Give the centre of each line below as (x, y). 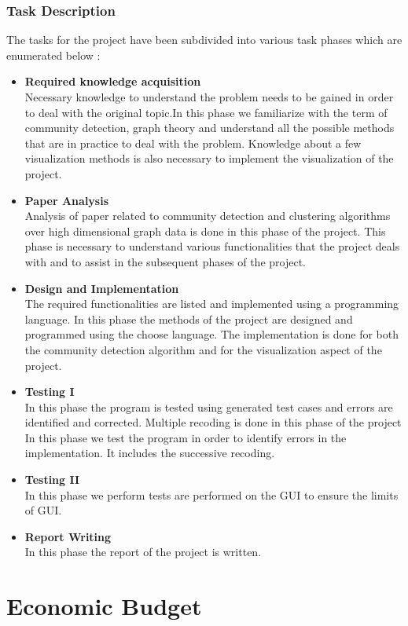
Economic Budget (104, 606)
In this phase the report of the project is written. (143, 552)
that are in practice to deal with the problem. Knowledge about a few (193, 143)
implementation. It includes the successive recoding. (150, 453)
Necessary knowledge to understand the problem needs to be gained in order (209, 97)
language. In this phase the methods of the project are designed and (189, 318)
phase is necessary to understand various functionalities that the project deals (212, 246)
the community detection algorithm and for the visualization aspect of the (203, 349)
